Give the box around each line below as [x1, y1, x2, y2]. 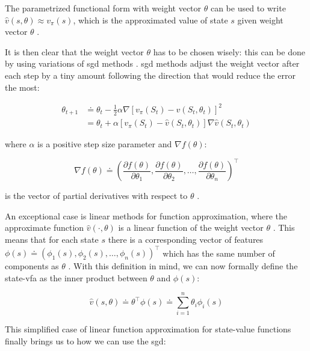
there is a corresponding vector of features [108, 233, 264, 246]
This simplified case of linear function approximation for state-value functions [5, 323, 291, 335]
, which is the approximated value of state [73, 13, 228, 26]
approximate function [5, 221, 84, 234]
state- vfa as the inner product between [5, 271, 147, 284]
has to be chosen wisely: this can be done [153, 45, 305, 58]
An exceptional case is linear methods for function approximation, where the [5, 209, 288, 222]
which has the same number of [163, 246, 275, 259]
